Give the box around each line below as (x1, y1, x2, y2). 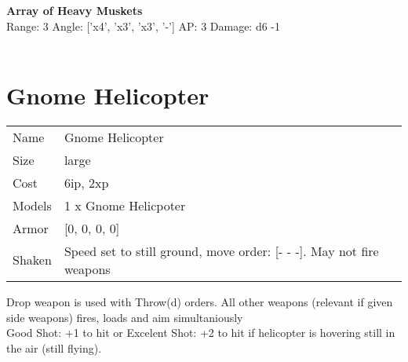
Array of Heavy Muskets (6, 2, 143, 18)
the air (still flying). (6, 339, 102, 356)
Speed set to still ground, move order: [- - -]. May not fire (64, 241, 379, 260)
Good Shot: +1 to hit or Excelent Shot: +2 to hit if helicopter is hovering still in (6, 324, 395, 341)
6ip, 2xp (64, 173, 109, 192)
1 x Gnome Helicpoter (64, 196, 186, 214)
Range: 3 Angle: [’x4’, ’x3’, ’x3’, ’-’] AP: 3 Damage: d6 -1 (6, 17, 281, 34)
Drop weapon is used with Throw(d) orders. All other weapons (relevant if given (6, 293, 393, 309)
